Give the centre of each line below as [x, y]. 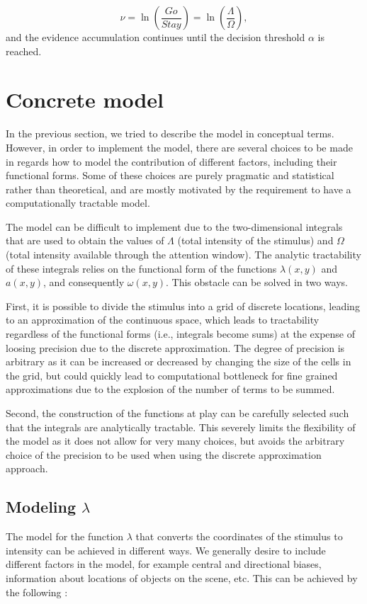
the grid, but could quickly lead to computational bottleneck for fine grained [172, 375]
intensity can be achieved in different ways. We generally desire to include [166, 550]
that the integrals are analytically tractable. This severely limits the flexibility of [181, 427]
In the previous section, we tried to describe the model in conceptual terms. [170, 133]
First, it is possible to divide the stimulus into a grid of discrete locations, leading [183, 306]
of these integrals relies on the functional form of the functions [141, 268]
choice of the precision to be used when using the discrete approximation [164, 454]
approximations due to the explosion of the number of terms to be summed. [170, 389]
